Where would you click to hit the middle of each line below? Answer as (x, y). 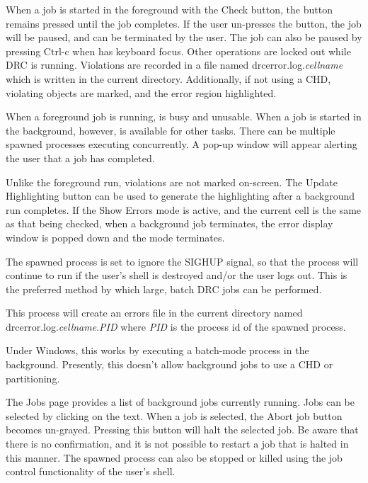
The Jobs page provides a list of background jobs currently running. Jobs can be (180, 402)
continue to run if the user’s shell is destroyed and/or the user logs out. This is (177, 275)
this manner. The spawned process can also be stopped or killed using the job (174, 457)
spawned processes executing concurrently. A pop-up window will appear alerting (182, 144)
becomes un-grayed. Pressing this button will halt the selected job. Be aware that (182, 430)
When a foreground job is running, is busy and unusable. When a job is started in (184, 117)
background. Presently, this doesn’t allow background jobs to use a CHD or (169, 364)
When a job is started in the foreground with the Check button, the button (169, 9)
